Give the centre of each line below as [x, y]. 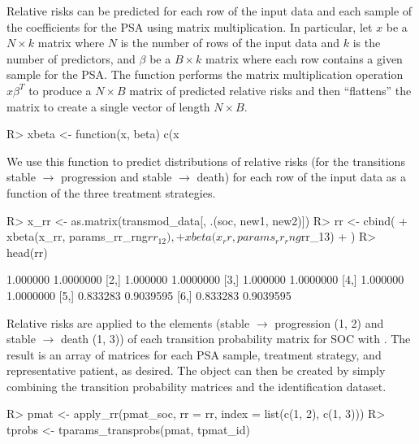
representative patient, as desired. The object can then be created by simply [196, 370]
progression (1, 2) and [329, 322]
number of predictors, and [71, 58]
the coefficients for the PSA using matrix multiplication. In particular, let [190, 26]
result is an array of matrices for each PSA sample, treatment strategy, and [194, 354]
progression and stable [116, 177]
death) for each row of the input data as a [302, 177]
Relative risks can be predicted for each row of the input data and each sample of [209, 11]
